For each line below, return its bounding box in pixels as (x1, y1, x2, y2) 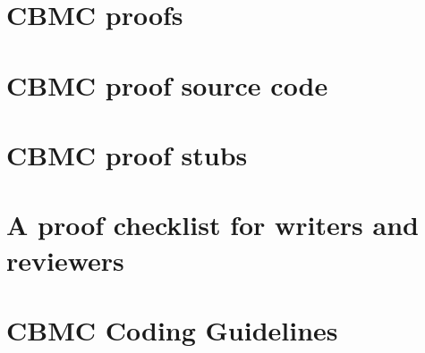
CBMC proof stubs (6, 136, 248, 172)
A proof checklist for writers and (6, 206, 419, 243)
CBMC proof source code (6, 66, 328, 103)
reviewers (6, 241, 124, 278)
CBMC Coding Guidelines (6, 311, 338, 348)
